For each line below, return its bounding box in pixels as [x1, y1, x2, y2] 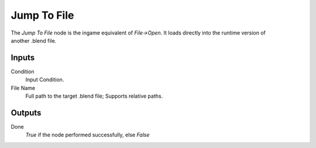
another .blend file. [11, 37, 57, 44]
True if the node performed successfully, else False [25, 132, 150, 139]
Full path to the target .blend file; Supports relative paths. [25, 92, 163, 99]
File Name [11, 84, 35, 91]
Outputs [11, 108, 42, 118]
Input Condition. [25, 76, 64, 83]
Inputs [11, 53, 35, 63]
